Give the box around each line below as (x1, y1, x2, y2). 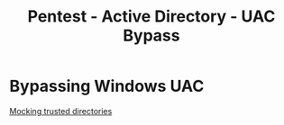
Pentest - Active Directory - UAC (27, 6, 276, 27)
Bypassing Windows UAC (9, 76, 205, 96)
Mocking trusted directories (9, 105, 113, 116)
